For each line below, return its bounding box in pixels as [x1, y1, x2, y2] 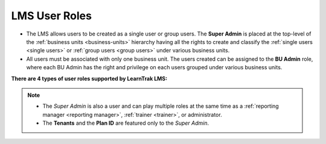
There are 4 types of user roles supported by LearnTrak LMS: [11, 75, 168, 82]
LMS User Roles [11, 9, 92, 22]
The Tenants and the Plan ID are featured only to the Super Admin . [42, 119, 209, 127]
